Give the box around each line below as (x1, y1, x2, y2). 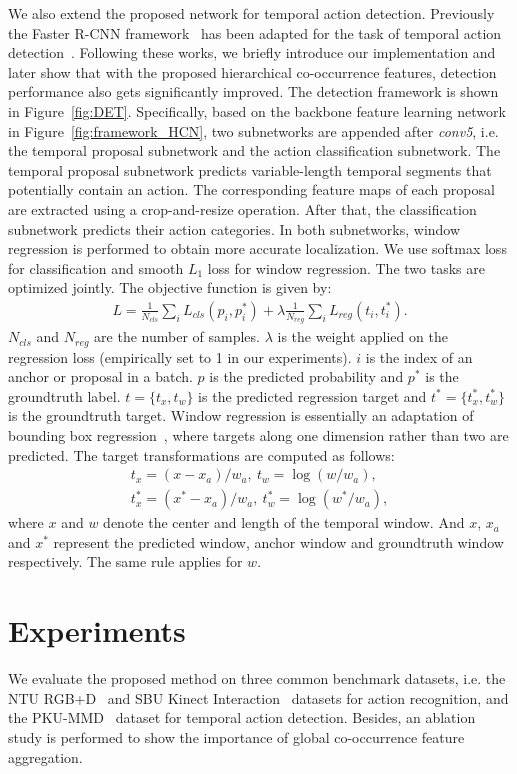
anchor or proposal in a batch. (8, 366, 193, 387)
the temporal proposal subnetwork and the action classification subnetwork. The (8, 140, 501, 161)
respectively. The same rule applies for (8, 551, 243, 572)
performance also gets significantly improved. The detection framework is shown (8, 81, 499, 102)
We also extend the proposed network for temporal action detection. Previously (8, 3, 495, 23)
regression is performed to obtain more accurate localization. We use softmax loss (8, 238, 507, 259)
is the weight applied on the (277, 326, 448, 347)
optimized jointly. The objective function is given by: (8, 277, 332, 298)
